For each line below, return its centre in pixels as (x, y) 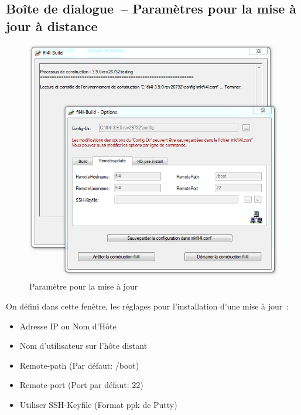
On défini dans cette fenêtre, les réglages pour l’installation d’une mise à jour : (148, 306)
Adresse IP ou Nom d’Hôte (68, 326)
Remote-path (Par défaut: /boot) (79, 365)
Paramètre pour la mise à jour (84, 286)
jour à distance (52, 25)
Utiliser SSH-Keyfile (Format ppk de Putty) (98, 404)
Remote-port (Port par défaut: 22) (81, 385)
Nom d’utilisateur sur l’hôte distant (83, 346)
